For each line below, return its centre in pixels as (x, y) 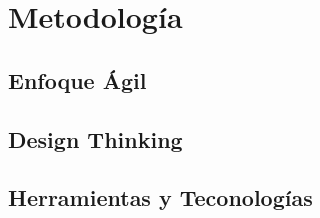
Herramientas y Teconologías (160, 197)
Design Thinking (95, 138)
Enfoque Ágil (77, 79)
